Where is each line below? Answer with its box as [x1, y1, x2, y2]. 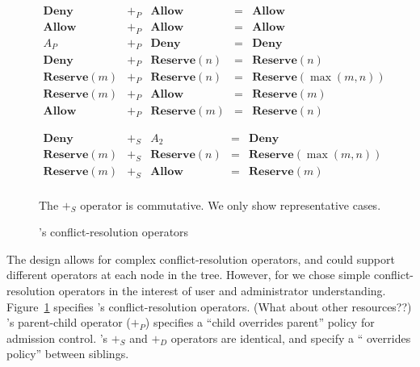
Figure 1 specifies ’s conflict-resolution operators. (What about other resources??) [6, 298, 412, 315]
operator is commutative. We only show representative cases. [80, 196, 381, 213]
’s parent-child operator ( [6, 314, 131, 331]
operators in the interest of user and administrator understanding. [58, 282, 386, 298]
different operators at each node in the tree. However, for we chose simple [6, 266, 371, 283]
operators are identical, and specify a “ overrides [170, 329, 411, 346]
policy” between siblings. [6, 345, 129, 362]
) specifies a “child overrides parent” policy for [145, 314, 375, 331]
